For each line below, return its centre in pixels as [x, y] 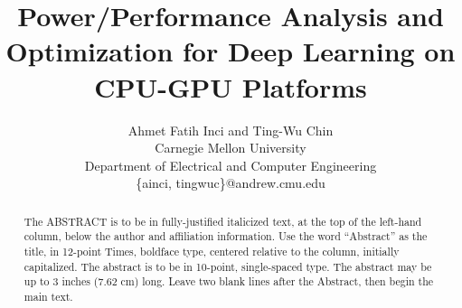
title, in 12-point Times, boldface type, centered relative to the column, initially [212, 251]
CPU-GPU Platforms [231, 86]
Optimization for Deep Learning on [231, 51]
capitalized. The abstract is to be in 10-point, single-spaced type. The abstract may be [228, 266]
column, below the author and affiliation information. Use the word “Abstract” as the [226, 236]
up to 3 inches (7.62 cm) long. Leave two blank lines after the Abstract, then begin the [229, 281]
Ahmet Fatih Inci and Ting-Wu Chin [231, 130]
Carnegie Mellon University [231, 148]
